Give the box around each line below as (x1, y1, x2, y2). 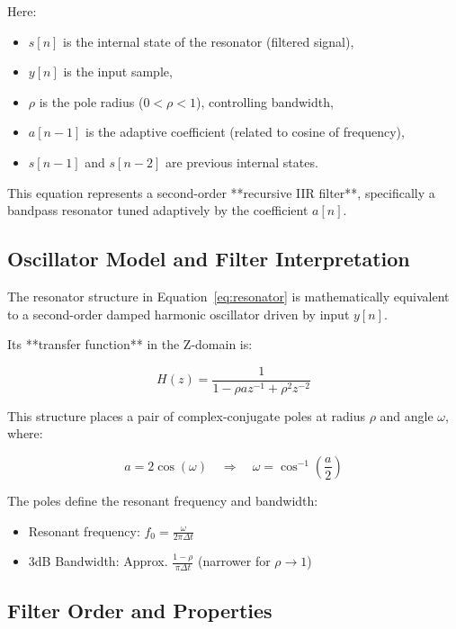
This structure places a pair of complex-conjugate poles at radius (7, 406, 365, 425)
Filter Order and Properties (7, 596, 273, 624)
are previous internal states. (165, 152, 318, 171)
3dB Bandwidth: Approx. (28, 552, 168, 571)
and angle (380, 406, 434, 425)
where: (7, 424, 43, 443)
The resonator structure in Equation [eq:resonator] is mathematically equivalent (7, 286, 450, 305)
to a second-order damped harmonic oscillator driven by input (7, 304, 350, 323)
